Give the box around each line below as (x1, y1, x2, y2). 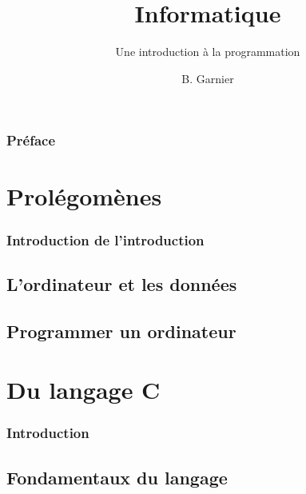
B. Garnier (181, 70, 234, 86)
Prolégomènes (6, 180, 162, 213)
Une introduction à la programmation (115, 43, 300, 60)
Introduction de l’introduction (6, 229, 205, 249)
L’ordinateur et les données (6, 271, 237, 296)
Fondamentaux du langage (6, 464, 228, 489)
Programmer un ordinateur (6, 318, 236, 343)
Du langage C (6, 373, 161, 406)
